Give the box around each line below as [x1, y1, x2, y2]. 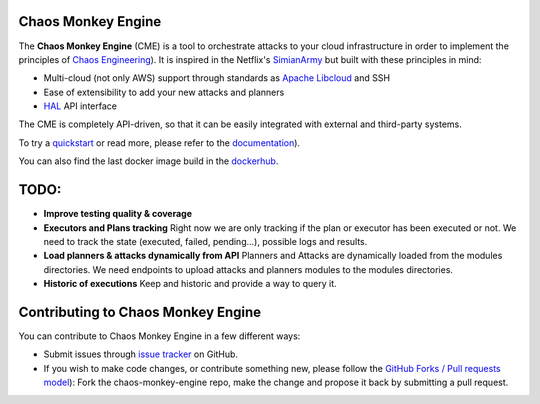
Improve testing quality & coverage [43, 208, 193, 220]
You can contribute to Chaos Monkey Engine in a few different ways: [18, 330, 301, 342]
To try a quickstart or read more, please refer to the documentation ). [18, 136, 300, 149]
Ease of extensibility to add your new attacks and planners [43, 86, 285, 98]
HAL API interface [43, 100, 117, 112]
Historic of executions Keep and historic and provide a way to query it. [43, 278, 337, 290]
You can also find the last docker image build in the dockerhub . [18, 155, 279, 167]
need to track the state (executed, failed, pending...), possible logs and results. [43, 235, 368, 247]
